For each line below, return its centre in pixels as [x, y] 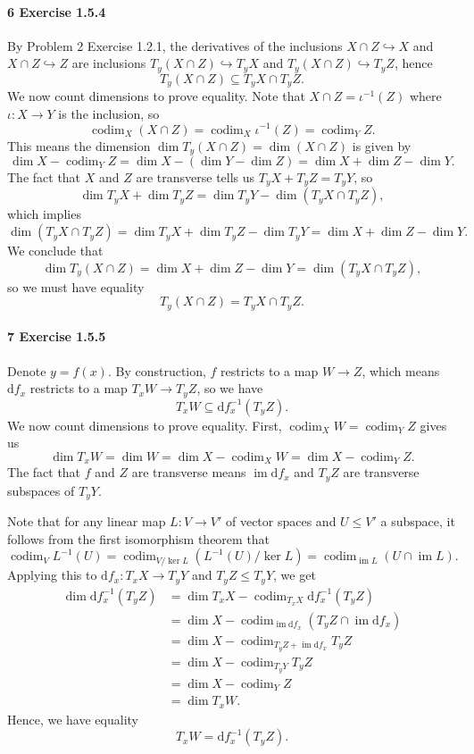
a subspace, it [418, 521]
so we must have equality [76, 286]
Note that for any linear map [87, 521]
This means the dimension [79, 145]
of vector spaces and [281, 521]
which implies [44, 214]
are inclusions [109, 63]
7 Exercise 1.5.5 [57, 336]
